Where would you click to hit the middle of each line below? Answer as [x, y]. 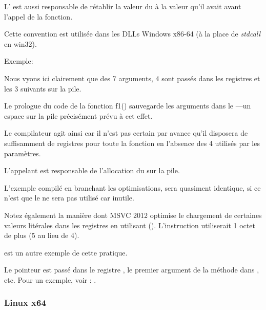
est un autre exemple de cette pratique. [66, 252]
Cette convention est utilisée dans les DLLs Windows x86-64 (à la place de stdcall [132, 34]
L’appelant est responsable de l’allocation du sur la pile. [92, 170]
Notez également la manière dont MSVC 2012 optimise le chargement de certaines [133, 215]
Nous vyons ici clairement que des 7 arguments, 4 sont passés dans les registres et [132, 78]
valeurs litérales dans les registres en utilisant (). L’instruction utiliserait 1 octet [130, 225]
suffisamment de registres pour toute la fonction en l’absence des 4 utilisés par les [132, 143]
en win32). [21, 43]
